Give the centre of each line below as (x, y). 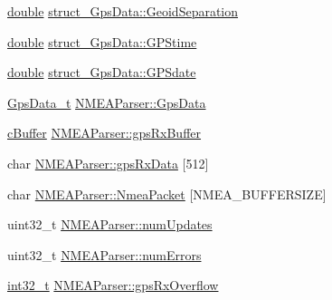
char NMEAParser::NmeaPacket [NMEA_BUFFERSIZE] (167, 194)
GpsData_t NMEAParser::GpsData (107, 102)
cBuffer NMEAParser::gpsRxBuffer (104, 133)
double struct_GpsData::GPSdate (102, 72)
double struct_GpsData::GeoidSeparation (123, 11)
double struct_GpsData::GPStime (102, 41)
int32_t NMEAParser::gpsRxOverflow (113, 285)
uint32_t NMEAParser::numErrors (104, 254)
